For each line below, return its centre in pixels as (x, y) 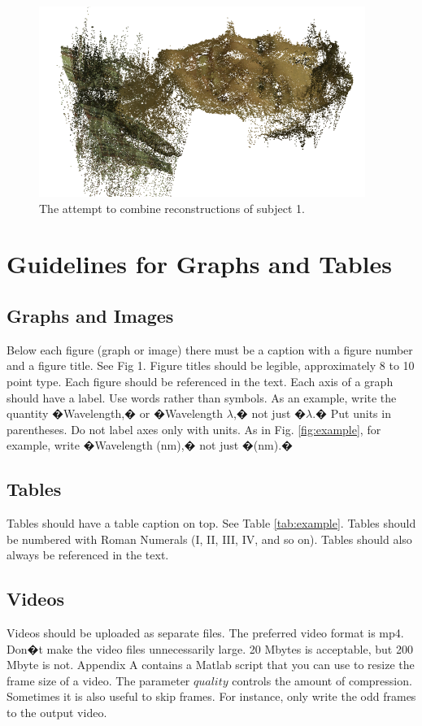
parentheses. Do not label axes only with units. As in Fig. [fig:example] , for (194, 429)
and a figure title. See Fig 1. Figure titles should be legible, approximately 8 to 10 (211, 365)
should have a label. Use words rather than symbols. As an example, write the (202, 397)
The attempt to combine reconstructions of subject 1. (172, 208)
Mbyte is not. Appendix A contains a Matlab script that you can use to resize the (211, 665)
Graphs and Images (90, 315)
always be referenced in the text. (88, 555)
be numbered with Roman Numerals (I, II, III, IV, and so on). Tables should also (209, 539)
